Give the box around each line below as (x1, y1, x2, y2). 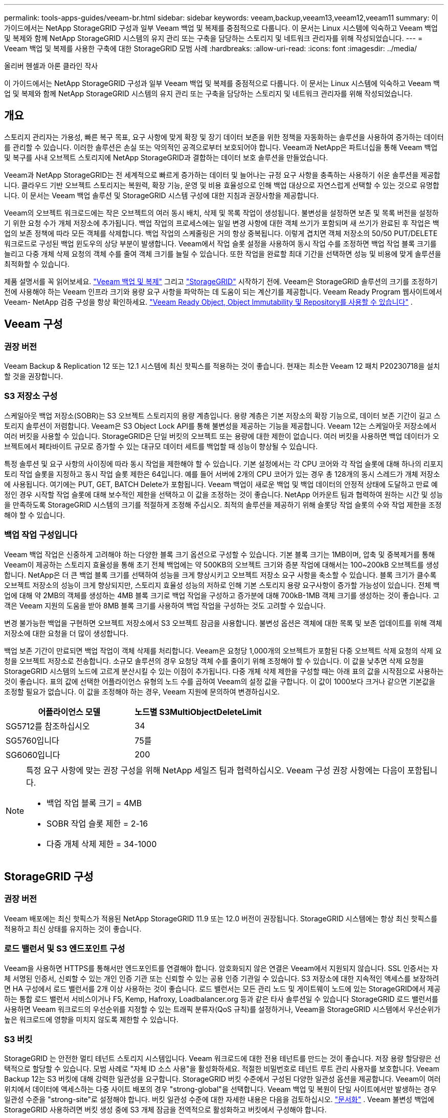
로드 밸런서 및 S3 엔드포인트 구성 (4, 943, 125, 954)
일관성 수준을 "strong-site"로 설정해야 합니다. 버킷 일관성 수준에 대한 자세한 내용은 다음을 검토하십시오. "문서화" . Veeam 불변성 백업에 (4, 1095, 434, 1104)
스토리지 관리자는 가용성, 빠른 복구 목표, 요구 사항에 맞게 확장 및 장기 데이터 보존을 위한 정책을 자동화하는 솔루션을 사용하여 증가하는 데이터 (4, 132, 444, 141)
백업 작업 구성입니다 (4, 530, 78, 540)
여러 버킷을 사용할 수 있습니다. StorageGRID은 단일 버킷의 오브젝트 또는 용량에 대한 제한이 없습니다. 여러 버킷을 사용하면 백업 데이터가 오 (4, 431, 439, 440)
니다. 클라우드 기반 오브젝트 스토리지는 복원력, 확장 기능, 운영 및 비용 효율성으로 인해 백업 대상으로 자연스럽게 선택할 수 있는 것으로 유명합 (4, 180, 439, 189)
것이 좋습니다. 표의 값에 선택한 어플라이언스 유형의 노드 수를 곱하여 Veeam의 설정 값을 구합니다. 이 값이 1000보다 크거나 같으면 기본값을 (4, 677, 436, 686)
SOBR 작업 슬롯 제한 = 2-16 (47, 818, 148, 829)
